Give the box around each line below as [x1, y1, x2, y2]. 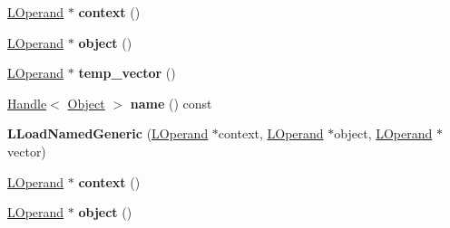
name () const [130, 93, 212, 112]
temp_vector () [78, 63, 176, 82]
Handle [7, 93, 47, 112]
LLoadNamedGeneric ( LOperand [7, 124, 209, 143]
